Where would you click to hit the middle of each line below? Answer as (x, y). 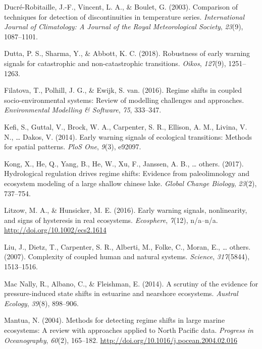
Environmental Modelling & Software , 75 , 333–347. (83, 110)
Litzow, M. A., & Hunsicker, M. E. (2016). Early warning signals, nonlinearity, (126, 210)
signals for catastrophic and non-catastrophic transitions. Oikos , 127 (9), (115, 63)
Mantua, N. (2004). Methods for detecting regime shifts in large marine (115, 320)
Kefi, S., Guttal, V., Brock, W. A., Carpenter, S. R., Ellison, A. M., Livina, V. (126, 126)
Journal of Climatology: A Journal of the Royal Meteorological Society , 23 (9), (124, 26)
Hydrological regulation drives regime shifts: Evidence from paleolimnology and (127, 173)
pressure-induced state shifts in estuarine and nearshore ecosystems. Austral (121, 293)
